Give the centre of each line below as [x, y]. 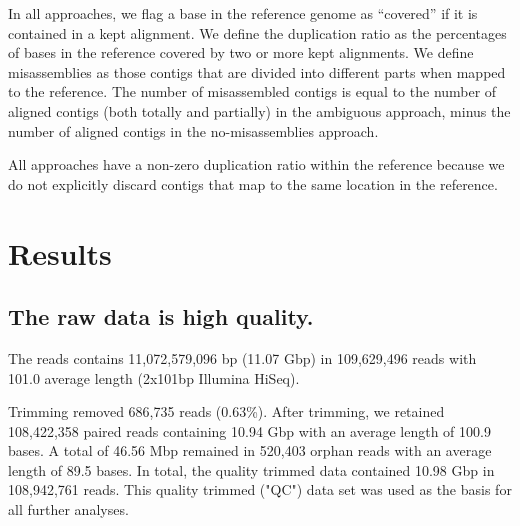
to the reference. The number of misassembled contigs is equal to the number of [252, 91]
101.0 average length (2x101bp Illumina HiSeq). [154, 377]
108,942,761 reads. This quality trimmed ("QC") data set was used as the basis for [260, 489]
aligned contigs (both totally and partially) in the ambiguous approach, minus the [259, 110]
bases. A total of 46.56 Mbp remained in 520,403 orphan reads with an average [250, 450]
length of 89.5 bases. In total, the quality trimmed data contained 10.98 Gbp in [251, 469]
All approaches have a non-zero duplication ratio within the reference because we [256, 164]
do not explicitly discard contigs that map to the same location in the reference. [253, 183]
